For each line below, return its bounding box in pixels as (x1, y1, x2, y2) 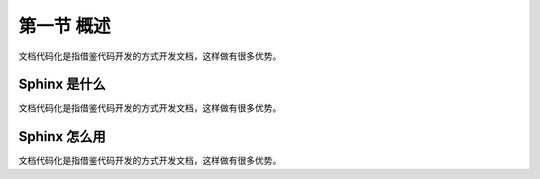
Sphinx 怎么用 (18, 128, 106, 145)
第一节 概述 (18, 15, 111, 37)
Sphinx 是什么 (18, 76, 106, 93)
